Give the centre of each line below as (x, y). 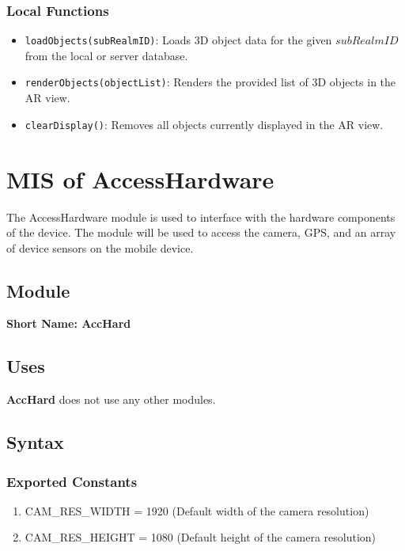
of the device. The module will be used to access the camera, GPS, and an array (201, 232)
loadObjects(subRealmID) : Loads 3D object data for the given (178, 40)
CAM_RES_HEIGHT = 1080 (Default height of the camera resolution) (201, 537)
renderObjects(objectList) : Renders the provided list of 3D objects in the (210, 82)
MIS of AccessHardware (140, 179)
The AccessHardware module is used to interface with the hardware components (201, 217)
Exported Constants (72, 481)
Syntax (35, 442)
